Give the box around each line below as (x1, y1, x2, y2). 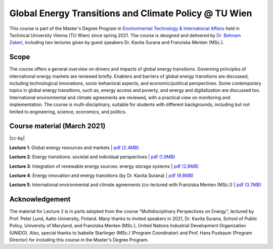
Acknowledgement (9, 195, 71, 204)
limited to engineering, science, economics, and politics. (9, 109, 127, 115)
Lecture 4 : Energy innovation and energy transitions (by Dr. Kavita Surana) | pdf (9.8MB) (9, 172, 194, 179)
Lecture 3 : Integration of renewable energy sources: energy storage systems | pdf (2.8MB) (9, 163, 199, 169)
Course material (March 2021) (9, 122, 106, 130)
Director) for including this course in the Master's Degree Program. (9, 236, 149, 243)
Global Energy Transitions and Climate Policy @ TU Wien (9, 8, 252, 19)
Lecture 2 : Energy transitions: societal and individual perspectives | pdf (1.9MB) (9, 154, 175, 160)
